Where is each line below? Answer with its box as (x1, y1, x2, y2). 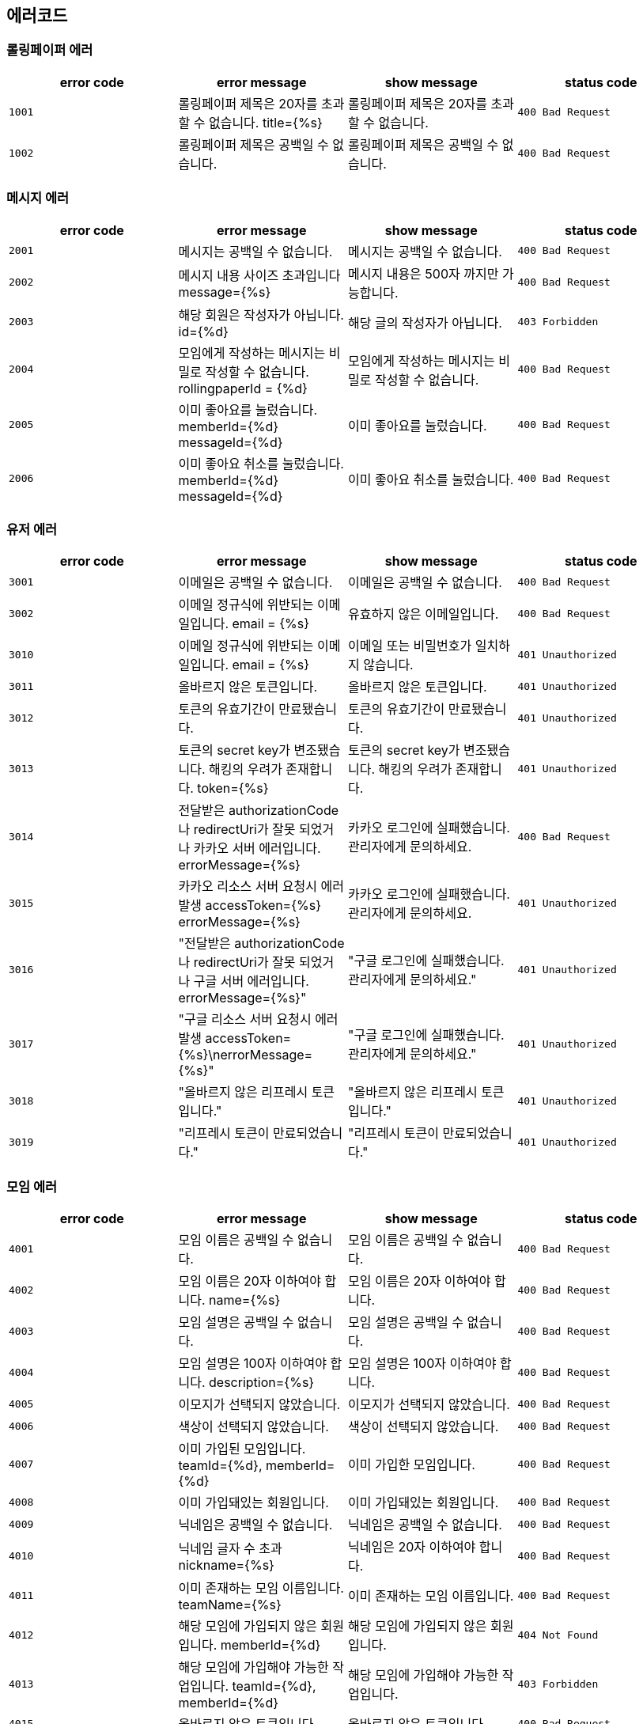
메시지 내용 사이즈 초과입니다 (178, 267, 341, 283)
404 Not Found (517, 1628, 599, 1641)
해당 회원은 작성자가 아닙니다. (178, 306, 344, 323)
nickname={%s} (178, 1557, 274, 1574)
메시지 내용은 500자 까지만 (348, 265, 499, 282)
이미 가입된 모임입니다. (178, 1441, 306, 1457)
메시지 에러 (6, 190, 70, 207)
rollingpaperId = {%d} (178, 380, 308, 396)
